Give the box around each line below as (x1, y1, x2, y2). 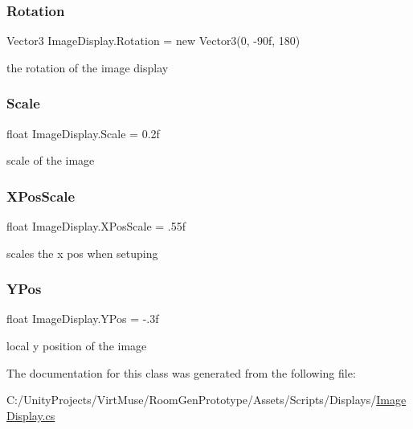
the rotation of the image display (6, 59, 169, 76)
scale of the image (6, 152, 95, 169)
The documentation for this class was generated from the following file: (6, 364, 356, 381)
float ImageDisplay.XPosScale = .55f (6, 218, 186, 235)
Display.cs (6, 407, 55, 423)
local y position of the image (6, 337, 147, 354)
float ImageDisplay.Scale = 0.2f (6, 125, 160, 141)
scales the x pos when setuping (6, 244, 158, 261)
